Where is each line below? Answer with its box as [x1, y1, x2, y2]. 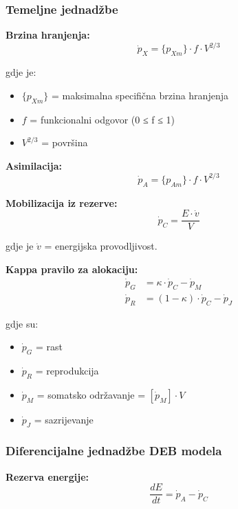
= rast [35, 339, 63, 354]
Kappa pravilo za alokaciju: [6, 262, 138, 277]
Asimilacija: [6, 158, 62, 172]
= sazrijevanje [34, 412, 94, 426]
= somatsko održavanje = [36, 387, 146, 401]
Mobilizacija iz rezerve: [6, 195, 118, 210]
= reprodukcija [35, 363, 99, 377]
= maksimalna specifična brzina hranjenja [52, 88, 228, 102]
